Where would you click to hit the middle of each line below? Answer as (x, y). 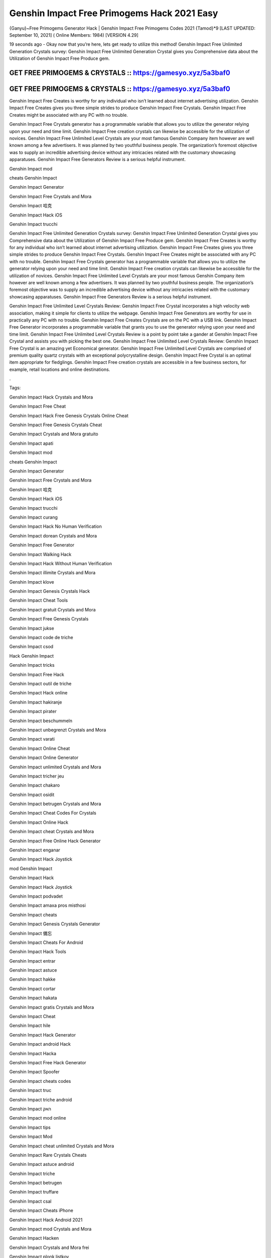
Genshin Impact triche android (41, 1099)
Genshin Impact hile (30, 1026)
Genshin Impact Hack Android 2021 (46, 1220)
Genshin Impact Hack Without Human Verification (61, 563)
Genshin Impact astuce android (42, 1164)
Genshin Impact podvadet (36, 896)
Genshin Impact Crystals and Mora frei (49, 1247)
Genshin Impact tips (30, 1127)
